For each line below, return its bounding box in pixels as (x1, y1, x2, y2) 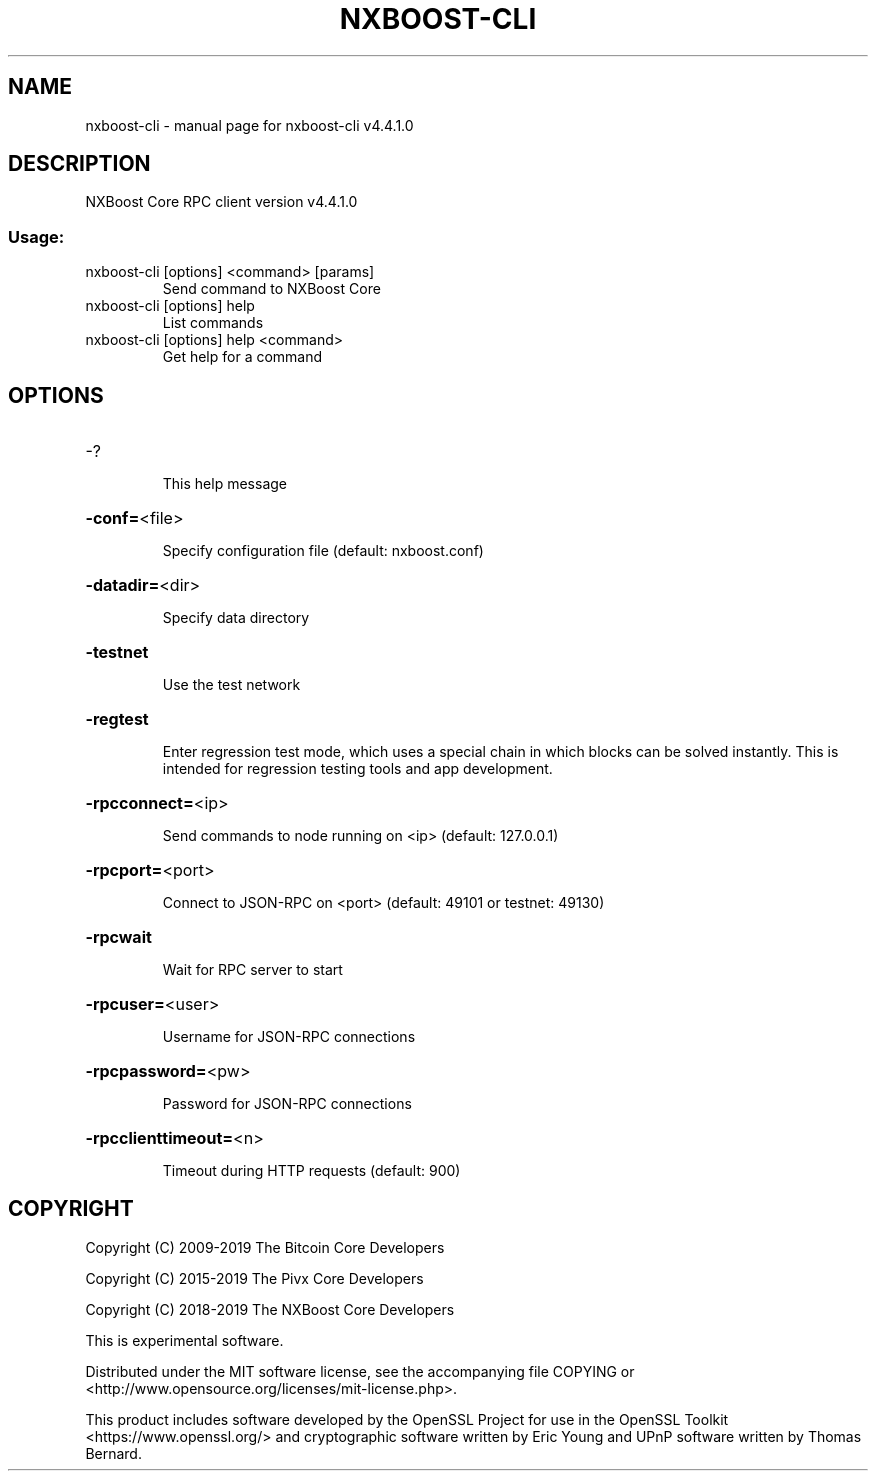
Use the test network (162, 676, 301, 694)
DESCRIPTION (8, 151, 151, 177)
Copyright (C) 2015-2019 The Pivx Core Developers (85, 1269, 424, 1287)
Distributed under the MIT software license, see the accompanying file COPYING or (85, 1362, 635, 1380)
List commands (162, 314, 264, 332)
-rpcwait (85, 927, 152, 948)
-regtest (85, 709, 149, 730)
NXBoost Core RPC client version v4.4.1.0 (85, 193, 358, 211)
